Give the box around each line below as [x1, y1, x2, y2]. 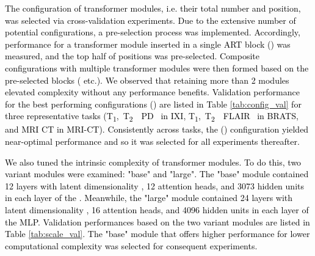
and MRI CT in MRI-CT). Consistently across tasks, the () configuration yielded [5, 123, 309, 136]
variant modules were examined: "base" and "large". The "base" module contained [5, 167, 309, 180]
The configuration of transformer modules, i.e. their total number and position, [5, 2, 301, 14]
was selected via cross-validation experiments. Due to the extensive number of [5, 13, 296, 26]
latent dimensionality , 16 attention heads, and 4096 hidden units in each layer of [5, 203, 309, 216]
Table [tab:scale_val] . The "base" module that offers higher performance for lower [5, 227, 310, 240]
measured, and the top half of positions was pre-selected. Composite [5, 49, 260, 62]
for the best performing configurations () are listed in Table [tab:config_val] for [5, 97, 302, 110]
